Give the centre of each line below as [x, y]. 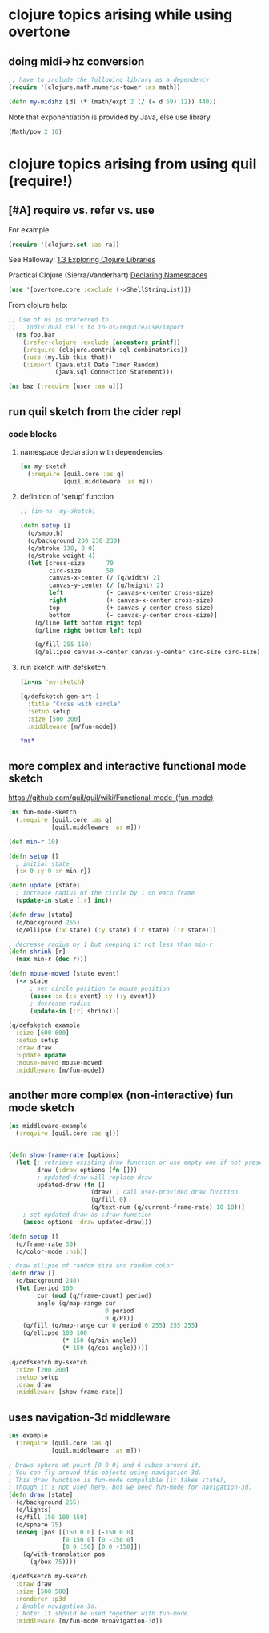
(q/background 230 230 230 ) [74, 541]
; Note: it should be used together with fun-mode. [104, 1614]
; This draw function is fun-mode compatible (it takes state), [118, 1480]
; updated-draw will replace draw [94, 1177]
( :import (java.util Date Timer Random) [91, 365]
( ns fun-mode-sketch [43, 812]
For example [29, 229]
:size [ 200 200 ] [42, 1370]
